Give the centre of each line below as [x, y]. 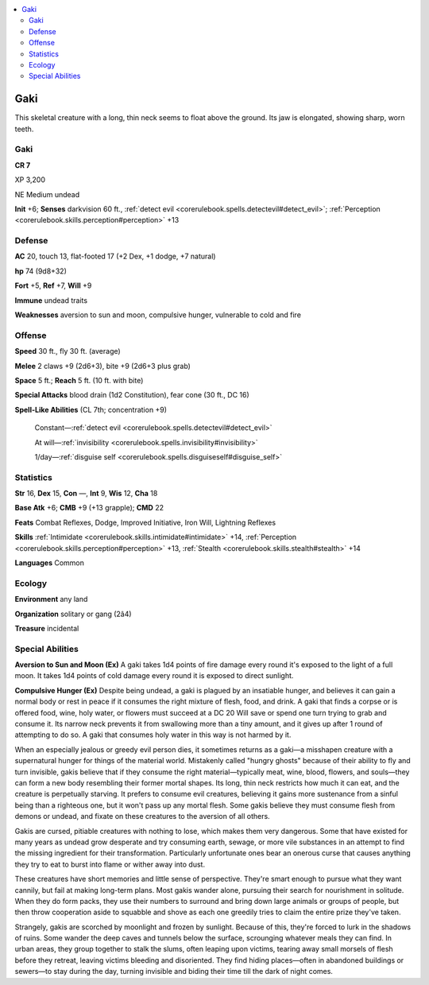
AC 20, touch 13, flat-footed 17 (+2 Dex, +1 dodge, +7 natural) [115, 256]
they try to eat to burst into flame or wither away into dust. [110, 864]
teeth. [24, 129]
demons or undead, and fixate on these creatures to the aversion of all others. [142, 816]
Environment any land [51, 599]
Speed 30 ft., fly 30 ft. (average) [68, 351]
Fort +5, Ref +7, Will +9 [53, 285]
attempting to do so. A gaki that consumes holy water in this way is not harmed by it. [153, 735]
